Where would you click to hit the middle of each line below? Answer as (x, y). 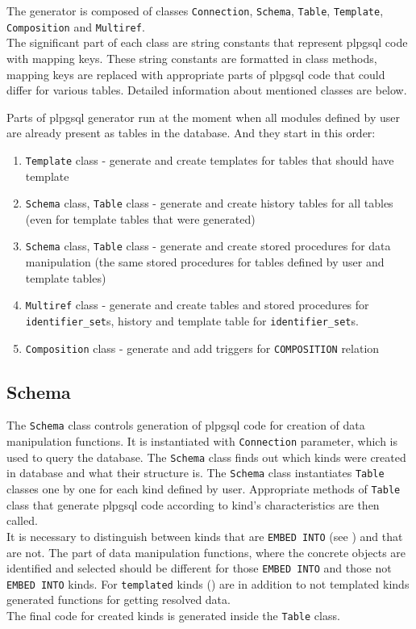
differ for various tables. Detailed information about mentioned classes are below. (207, 90)
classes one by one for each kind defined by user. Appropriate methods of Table (204, 489)
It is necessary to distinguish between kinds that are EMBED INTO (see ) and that (205, 536)
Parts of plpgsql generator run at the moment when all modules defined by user (203, 117)
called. (22, 520)
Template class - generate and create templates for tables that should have (210, 159)
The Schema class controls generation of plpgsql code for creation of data (186, 425)
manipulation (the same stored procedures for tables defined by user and (205, 262)
